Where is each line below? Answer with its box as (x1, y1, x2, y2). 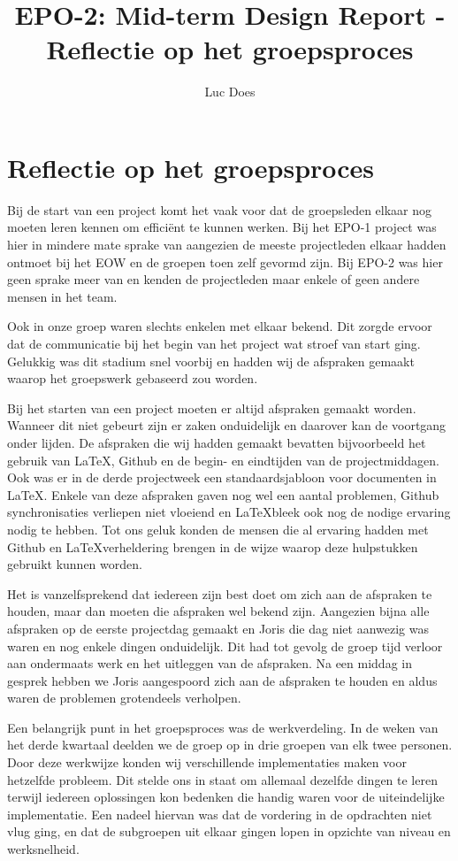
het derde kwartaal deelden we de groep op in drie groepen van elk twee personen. (7, 735, 453, 754)
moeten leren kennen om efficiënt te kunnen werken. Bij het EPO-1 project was (7, 218, 437, 236)
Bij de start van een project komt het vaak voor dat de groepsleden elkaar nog (7, 200, 432, 219)
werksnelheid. (7, 840, 80, 858)
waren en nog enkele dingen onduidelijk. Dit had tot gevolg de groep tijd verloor (7, 636, 443, 655)
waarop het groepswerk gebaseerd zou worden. (7, 369, 258, 388)
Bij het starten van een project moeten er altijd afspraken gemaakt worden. (7, 398, 416, 417)
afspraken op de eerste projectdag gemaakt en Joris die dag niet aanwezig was (7, 619, 429, 637)
